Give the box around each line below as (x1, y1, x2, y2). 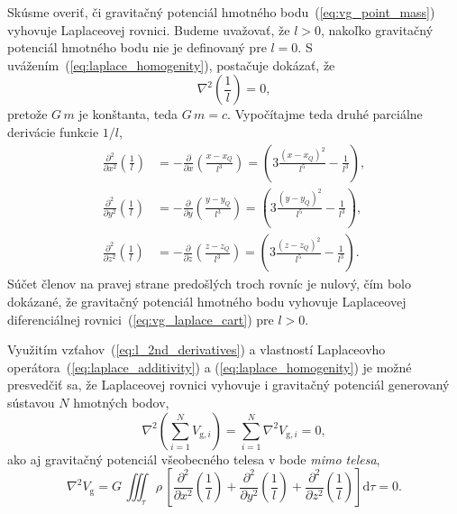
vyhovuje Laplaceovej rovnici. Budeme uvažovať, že (7, 20, 290, 39)
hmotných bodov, (73, 393, 169, 412)
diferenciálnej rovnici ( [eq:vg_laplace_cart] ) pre (7, 309, 274, 328)
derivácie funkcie (7, 122, 99, 141)
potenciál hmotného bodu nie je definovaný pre (7, 38, 267, 57)
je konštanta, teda (78, 105, 178, 124)
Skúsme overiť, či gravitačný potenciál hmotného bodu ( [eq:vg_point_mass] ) (7, 3, 435, 21)
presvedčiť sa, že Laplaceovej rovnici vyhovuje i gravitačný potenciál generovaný (7, 375, 450, 394)
